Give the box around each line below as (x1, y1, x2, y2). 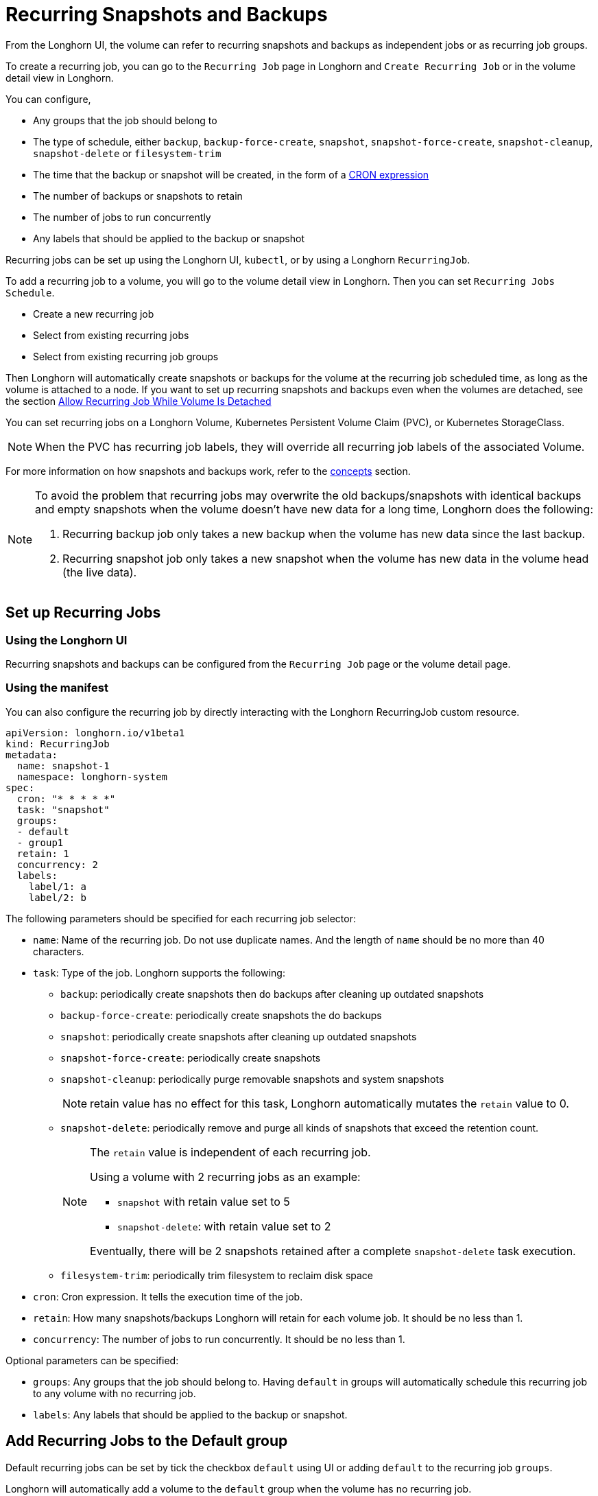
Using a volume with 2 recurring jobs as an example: (90, 1169, 361, 1184)
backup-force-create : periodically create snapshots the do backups (60, 1009, 382, 1021)
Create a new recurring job (33, 307, 154, 320)
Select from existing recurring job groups (33, 350, 219, 362)
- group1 (16, 837, 64, 848)
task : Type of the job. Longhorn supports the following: (33, 966, 285, 979)
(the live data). (62, 565, 137, 579)
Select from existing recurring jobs (33, 329, 189, 341)
